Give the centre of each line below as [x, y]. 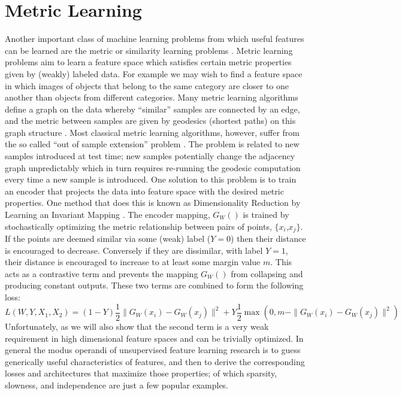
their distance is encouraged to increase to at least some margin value [133, 262]
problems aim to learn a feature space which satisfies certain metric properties [148, 62]
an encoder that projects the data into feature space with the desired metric [144, 191]
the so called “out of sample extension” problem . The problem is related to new [152, 144]
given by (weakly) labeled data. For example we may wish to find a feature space [154, 73]
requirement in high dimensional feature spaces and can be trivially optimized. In [154, 338]
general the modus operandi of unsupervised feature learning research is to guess [153, 350]
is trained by [266, 215]
